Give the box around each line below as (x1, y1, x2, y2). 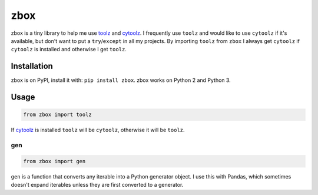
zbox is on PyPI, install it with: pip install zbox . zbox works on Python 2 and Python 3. (11, 77, 231, 84)
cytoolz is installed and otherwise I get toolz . (11, 46, 127, 53)
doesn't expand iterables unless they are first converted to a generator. (11, 181, 184, 189)
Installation (11, 61, 53, 71)
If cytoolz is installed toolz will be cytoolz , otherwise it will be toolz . (11, 127, 185, 134)
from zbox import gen (23, 158, 86, 164)
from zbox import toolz (23, 111, 92, 118)
